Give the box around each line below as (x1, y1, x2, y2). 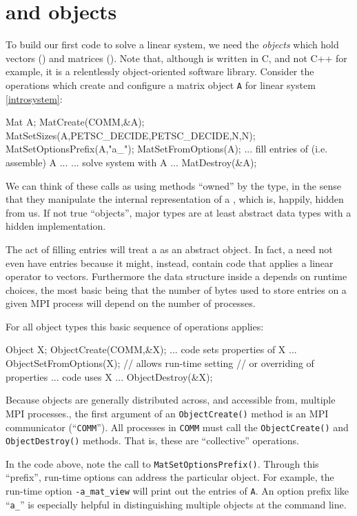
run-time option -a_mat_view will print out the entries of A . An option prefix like (6, 484, 349, 498)
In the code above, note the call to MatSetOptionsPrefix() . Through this (6, 456, 319, 470)
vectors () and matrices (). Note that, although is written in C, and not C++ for (6, 50, 347, 65)
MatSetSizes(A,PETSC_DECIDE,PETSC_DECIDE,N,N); (6, 128, 256, 142)
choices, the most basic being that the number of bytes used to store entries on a (6, 282, 347, 297)
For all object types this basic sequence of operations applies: (6, 319, 264, 333)
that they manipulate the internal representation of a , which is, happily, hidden (6, 192, 344, 206)
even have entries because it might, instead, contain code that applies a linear (6, 255, 334, 270)
